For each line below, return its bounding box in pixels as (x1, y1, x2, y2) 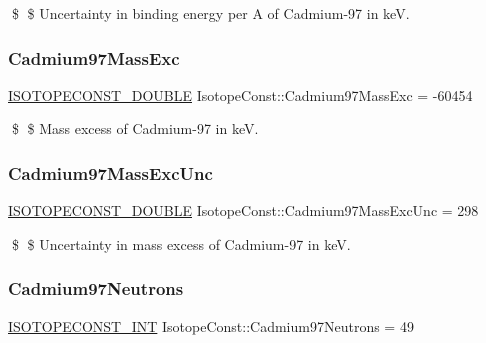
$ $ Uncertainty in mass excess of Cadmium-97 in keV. (11, 233, 351, 254)
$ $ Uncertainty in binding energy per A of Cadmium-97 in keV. (11, 3, 410, 23)
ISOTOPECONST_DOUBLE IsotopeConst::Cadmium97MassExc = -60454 (8, 84, 473, 105)
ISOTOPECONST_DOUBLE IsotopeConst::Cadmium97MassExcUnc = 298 (8, 200, 479, 221)
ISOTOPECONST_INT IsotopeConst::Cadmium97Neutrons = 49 (8, 315, 414, 336)
